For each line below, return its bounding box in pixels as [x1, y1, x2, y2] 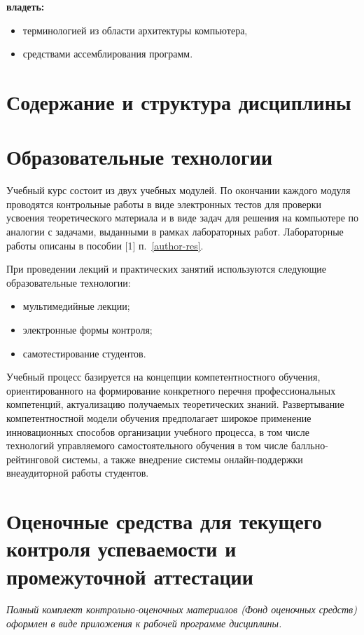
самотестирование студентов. [22, 346, 146, 360]
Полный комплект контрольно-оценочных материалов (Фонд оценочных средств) [6, 602, 357, 617]
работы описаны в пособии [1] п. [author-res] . [6, 238, 204, 252]
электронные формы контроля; [22, 322, 153, 337]
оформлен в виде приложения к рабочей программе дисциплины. [6, 616, 282, 631]
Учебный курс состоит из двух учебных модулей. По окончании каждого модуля [6, 183, 351, 198]
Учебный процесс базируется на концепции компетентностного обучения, [6, 369, 321, 384]
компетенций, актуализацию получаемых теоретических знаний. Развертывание [6, 397, 344, 411]
